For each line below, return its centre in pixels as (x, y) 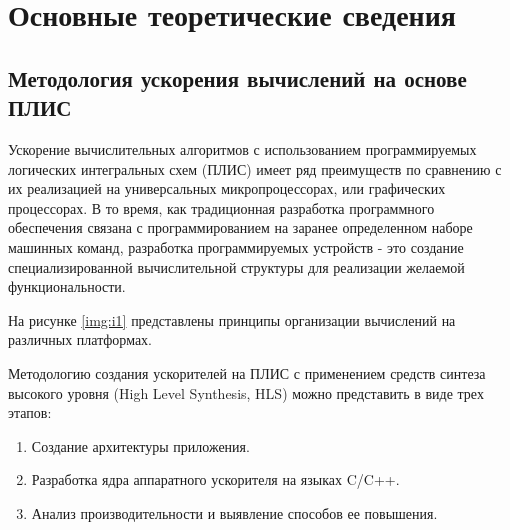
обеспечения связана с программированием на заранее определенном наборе (240, 227)
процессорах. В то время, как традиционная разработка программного (221, 207)
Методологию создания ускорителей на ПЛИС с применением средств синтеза (247, 372)
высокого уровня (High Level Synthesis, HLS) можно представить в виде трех (246, 392)
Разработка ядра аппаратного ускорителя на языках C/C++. (215, 479)
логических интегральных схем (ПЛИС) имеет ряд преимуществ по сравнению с (255, 168)
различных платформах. (80, 339)
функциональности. (67, 286)
